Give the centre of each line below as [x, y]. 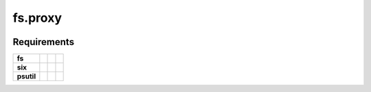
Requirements [44, 42]
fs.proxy [37, 18]
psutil [26, 76]
